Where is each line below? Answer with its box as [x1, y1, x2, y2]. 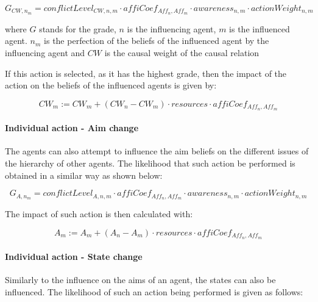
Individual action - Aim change [5, 121, 139, 134]
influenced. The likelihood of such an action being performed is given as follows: [5, 285, 303, 298]
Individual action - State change [5, 250, 143, 263]
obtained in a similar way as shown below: [5, 168, 163, 181]
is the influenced [229, 22, 290, 35]
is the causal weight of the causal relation [104, 46, 260, 59]
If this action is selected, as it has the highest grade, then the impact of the [5, 67, 287, 79]
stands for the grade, [39, 22, 116, 35]
